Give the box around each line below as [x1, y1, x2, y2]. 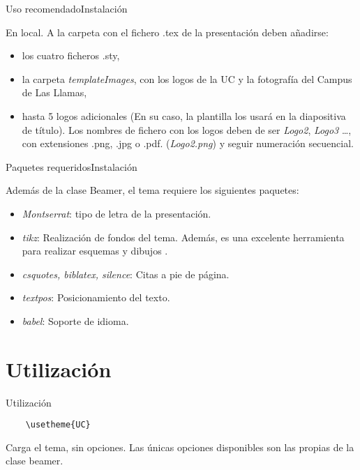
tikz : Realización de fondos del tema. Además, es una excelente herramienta [22, 229, 345, 244]
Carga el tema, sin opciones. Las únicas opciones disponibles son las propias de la [6, 439, 354, 454]
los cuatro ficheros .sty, [22, 48, 120, 63]
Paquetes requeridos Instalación [6, 159, 137, 174]
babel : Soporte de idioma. [22, 313, 129, 328]
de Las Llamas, [22, 85, 87, 100]
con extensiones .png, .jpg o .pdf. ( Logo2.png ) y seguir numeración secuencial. [22, 136, 354, 151]
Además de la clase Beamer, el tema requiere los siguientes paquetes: [6, 183, 299, 197]
